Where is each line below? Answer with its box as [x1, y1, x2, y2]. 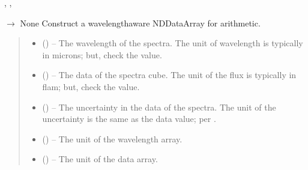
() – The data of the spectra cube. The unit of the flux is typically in [42, 68, 297, 81]
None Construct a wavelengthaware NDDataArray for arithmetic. [20, 16, 261, 29]
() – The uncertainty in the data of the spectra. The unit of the [42, 100, 276, 113]
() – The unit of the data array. [42, 153, 158, 165]
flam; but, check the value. [42, 80, 140, 93]
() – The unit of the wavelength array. [42, 132, 183, 145]
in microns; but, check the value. [42, 48, 162, 61]
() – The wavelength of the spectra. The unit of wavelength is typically [42, 37, 303, 49]
